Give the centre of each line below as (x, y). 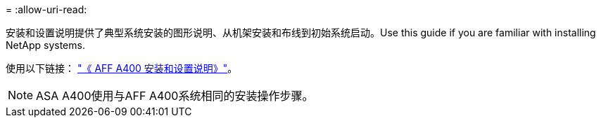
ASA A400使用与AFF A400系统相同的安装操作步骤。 (175, 96)
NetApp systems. (45, 45)
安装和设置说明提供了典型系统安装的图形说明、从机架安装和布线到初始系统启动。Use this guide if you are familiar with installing (301, 32)
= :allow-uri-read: (46, 9)
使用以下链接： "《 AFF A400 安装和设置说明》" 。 (122, 68)
